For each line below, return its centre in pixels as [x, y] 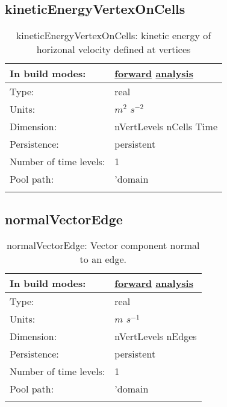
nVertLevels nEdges [156, 336]
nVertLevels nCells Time [166, 127]
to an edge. [103, 259]
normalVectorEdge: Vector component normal [103, 245]
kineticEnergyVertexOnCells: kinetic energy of [113, 36]
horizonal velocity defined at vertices [113, 49]
